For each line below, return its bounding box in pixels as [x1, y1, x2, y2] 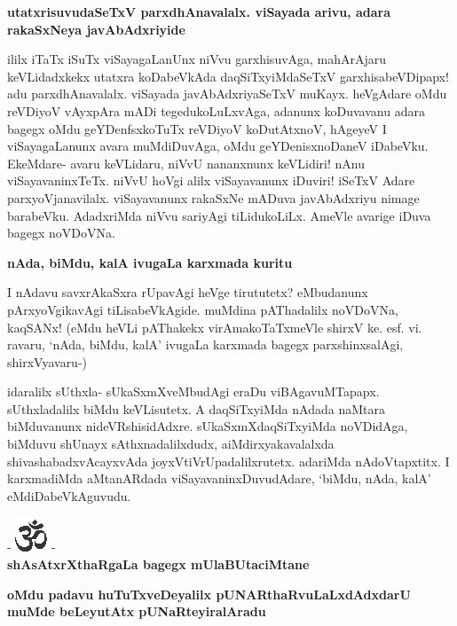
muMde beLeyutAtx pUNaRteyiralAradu [7, 602, 266, 621]
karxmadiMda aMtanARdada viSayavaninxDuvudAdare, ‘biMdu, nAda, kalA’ [7, 469, 431, 488]
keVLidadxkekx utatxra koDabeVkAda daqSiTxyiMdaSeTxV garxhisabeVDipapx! [7, 67, 449, 85]
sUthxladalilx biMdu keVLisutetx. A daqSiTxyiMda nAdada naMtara [7, 399, 385, 418]
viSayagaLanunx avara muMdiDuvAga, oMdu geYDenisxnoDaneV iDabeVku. [7, 137, 429, 155]
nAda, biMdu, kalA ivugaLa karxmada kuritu [7, 253, 293, 271]
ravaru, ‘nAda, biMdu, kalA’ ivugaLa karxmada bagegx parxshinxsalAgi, [7, 335, 404, 354]
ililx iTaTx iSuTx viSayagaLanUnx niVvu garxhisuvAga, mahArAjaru [7, 50, 387, 68]
